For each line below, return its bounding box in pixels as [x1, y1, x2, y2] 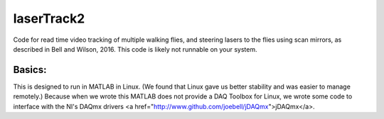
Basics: [13, 64, 47, 76]
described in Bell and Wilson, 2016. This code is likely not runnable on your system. [13, 45, 257, 53]
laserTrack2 [13, 11, 85, 26]
